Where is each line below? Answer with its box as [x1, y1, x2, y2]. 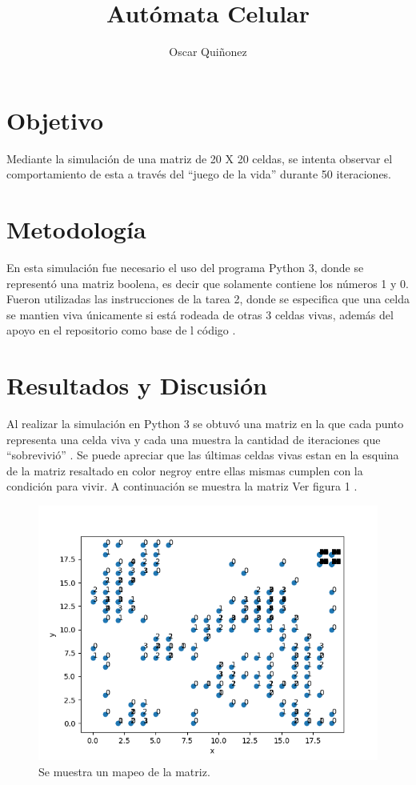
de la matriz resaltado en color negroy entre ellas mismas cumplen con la [6, 462, 363, 479]
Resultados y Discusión [6, 369, 267, 402]
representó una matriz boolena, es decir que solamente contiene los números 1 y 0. [6, 274, 409, 291]
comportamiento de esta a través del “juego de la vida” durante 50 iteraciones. [6, 166, 392, 182]
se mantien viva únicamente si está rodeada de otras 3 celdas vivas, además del [6, 306, 394, 322]
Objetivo [6, 103, 104, 136]
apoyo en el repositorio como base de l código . [6, 322, 236, 338]
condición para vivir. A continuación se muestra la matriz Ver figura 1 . [6, 478, 358, 495]
